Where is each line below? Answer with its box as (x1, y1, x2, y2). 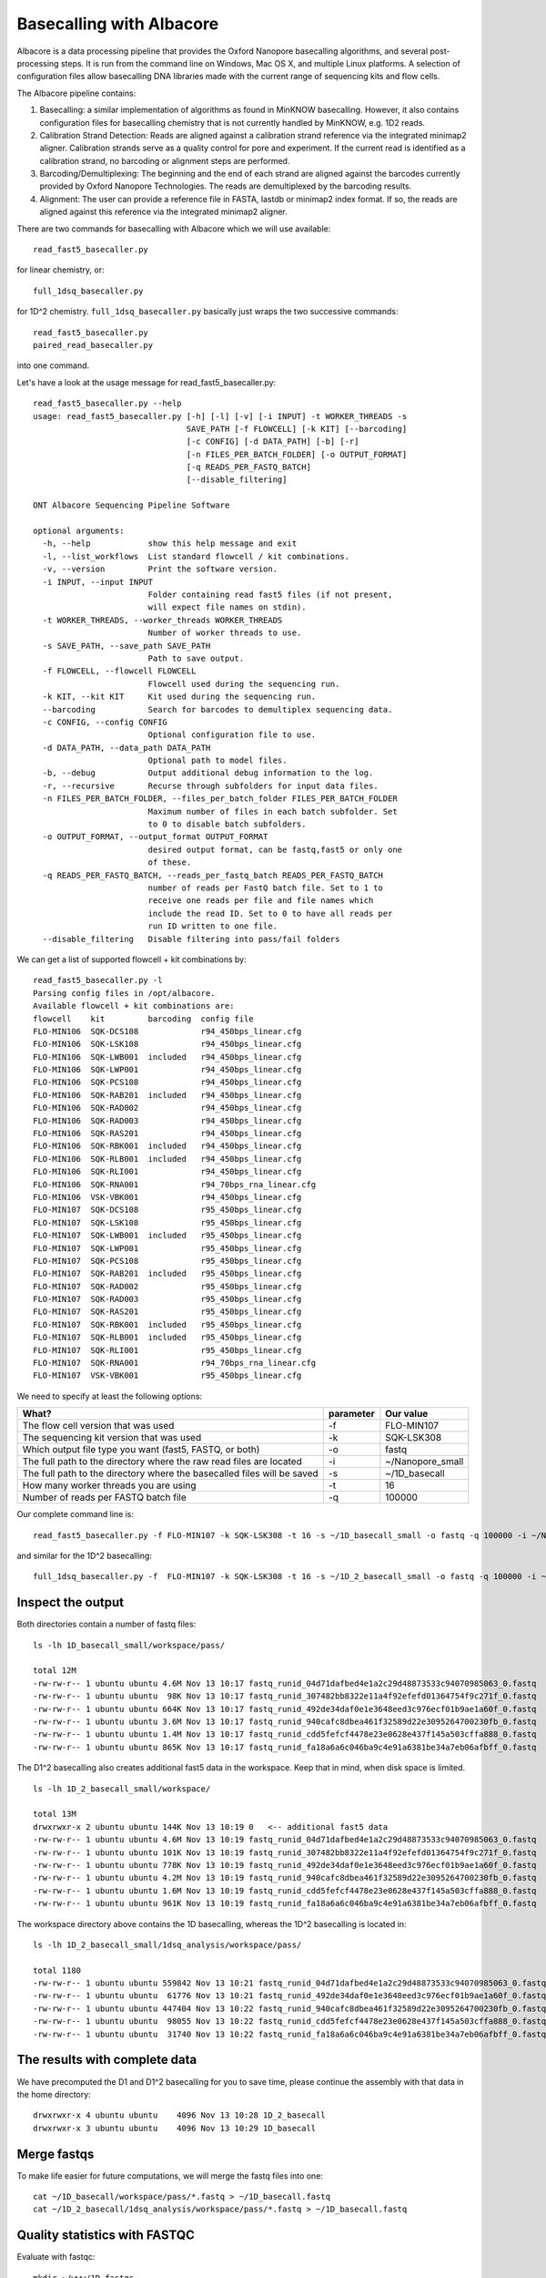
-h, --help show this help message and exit (42, 539, 298, 549)
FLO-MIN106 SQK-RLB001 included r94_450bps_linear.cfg (33, 1154, 302, 1164)
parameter (328, 1408, 375, 1421)
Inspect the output (16, 1595, 125, 1610)
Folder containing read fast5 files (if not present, (147, 590, 393, 600)
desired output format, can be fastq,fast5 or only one (147, 844, 403, 855)
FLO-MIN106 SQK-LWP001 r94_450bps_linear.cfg (33, 1064, 302, 1075)
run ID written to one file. (147, 921, 278, 931)
